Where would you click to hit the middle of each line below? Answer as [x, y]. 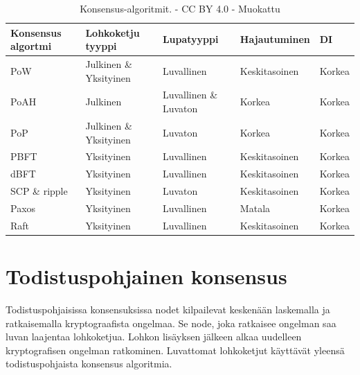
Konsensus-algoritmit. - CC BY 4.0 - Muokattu [180, 8]
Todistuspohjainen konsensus [146, 276]
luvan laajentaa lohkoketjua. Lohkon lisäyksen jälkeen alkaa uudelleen [154, 337]
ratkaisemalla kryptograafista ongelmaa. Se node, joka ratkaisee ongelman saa [171, 323]
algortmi [31, 46]
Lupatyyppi [190, 39]
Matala [255, 208]
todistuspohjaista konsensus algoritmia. [89, 364]
